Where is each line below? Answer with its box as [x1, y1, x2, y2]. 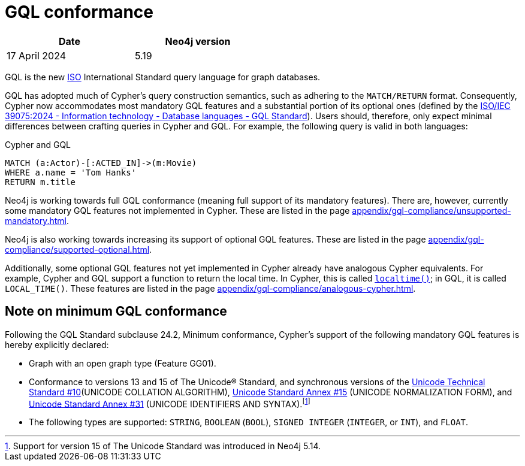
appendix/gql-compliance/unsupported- [352, 205, 511, 216]
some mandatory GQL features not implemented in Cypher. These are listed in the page [5, 205, 350, 216]
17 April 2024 [7, 49, 67, 62]
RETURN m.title [5, 177, 76, 187]
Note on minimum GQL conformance [5, 304, 227, 319]
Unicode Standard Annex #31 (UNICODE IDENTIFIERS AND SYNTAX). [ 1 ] [29, 397, 310, 409]
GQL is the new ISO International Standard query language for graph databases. [5, 71, 321, 82]
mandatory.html [5, 215, 67, 226]
